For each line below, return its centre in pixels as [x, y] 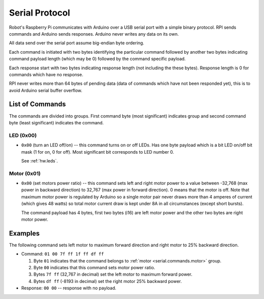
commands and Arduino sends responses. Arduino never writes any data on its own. [94, 34]
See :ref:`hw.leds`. [40, 160]
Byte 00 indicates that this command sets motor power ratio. [94, 268]
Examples [24, 233]
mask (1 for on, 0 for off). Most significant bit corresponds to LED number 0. [98, 152]
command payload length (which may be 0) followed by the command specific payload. [97, 59]
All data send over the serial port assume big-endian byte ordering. [77, 43]
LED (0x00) [23, 135]
